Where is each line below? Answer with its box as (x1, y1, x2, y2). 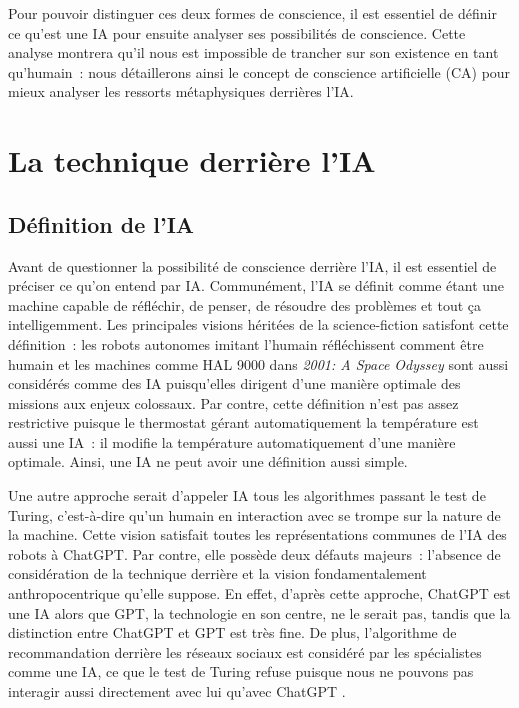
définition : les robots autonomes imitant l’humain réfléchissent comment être (8, 333, 484, 354)
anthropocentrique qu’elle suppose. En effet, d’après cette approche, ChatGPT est (8, 583, 511, 604)
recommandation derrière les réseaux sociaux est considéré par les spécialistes (8, 641, 482, 662)
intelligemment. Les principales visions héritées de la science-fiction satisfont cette (8, 314, 509, 335)
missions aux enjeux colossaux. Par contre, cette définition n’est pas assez (8, 392, 459, 413)
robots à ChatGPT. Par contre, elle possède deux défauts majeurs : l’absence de (8, 543, 501, 564)
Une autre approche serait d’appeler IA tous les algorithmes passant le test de (8, 485, 486, 506)
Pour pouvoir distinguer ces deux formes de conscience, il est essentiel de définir (8, 3, 497, 23)
